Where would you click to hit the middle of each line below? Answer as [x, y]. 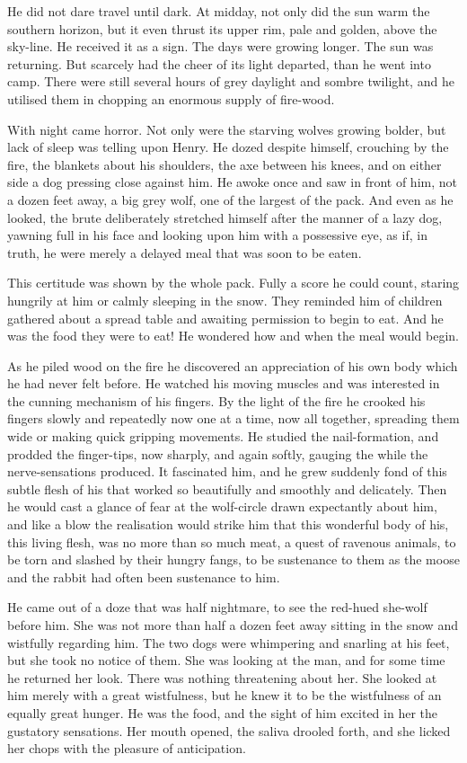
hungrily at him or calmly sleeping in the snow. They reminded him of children [225, 300]
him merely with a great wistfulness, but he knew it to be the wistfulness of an [225, 695]
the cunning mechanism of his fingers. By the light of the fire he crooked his [216, 400]
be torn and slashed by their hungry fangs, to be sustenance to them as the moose [233, 559]
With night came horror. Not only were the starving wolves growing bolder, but [227, 129]
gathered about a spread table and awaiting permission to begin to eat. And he [225, 318]
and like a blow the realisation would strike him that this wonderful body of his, [228, 524]
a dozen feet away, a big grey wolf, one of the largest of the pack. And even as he [230, 199]
